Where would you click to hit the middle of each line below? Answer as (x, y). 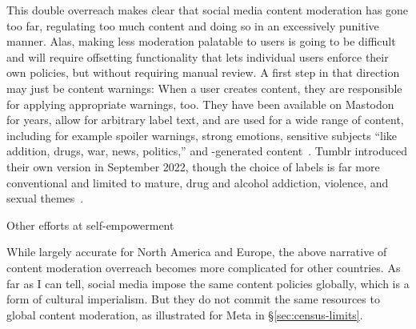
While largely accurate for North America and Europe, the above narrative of (197, 252)
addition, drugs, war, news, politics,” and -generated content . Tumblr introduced (207, 151)
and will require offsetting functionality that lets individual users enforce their (198, 56)
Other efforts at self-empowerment (90, 225)
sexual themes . (45, 198)
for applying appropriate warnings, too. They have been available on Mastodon (200, 104)
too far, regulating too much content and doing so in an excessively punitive (193, 25)
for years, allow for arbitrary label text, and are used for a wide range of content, (205, 120)
